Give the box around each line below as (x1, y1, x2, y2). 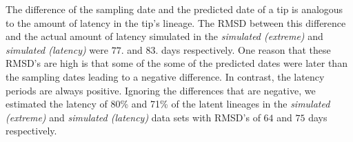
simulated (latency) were (6, 42, 108, 57)
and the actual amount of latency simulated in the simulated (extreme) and (6, 29, 323, 43)
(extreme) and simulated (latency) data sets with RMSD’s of (6, 110, 261, 124)
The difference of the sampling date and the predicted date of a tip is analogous (6, 2, 343, 16)
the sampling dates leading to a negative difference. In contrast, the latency (6, 69, 325, 83)
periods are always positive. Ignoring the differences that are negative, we (6, 83, 316, 97)
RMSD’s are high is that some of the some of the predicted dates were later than (6, 56, 347, 70)
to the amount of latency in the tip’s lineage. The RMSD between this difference (6, 15, 346, 30)
